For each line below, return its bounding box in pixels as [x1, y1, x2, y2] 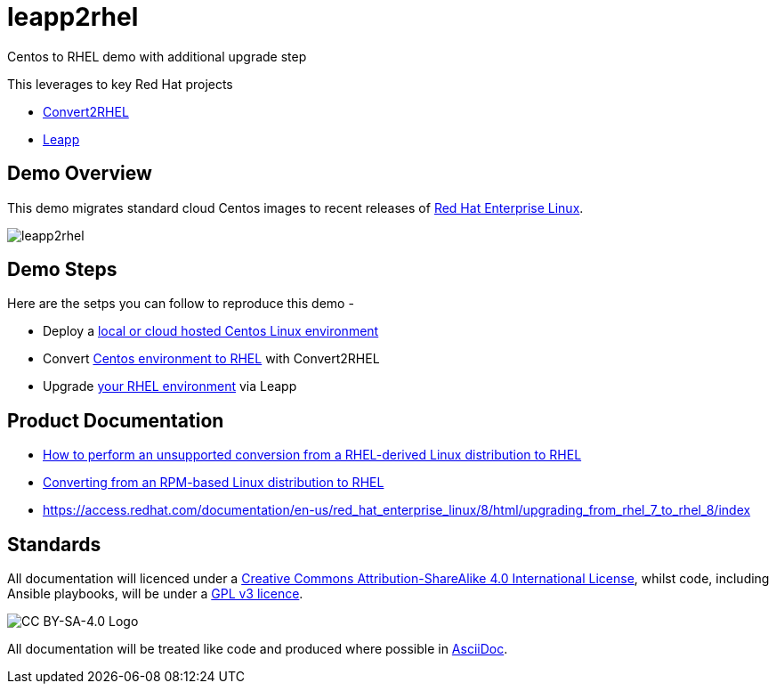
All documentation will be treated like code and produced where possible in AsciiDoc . [7, 641, 508, 657]
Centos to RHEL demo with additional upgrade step [7, 48, 307, 64]
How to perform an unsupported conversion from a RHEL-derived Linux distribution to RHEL [43, 447, 582, 463]
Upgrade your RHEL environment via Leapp [43, 378, 297, 394]
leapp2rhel [7, 2, 139, 32]
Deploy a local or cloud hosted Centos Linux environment [43, 323, 379, 339]
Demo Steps [7, 258, 117, 281]
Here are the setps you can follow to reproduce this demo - [7, 296, 354, 312]
